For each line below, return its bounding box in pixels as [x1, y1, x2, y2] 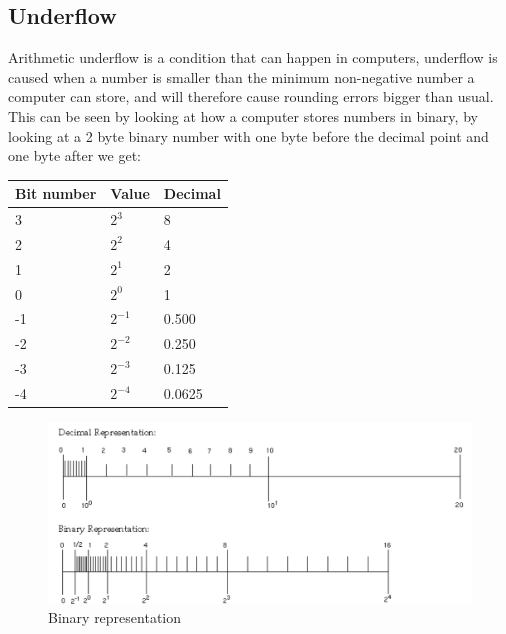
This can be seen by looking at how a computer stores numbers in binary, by [8, 105, 478, 126]
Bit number [15, 183, 97, 204]
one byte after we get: [8, 145, 142, 166]
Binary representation [48, 607, 182, 628]
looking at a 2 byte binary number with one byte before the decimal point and [8, 125, 489, 146]
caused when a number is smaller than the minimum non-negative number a [8, 66, 475, 87]
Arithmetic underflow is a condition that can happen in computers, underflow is [8, 47, 498, 68]
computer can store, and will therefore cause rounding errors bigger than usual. [8, 86, 494, 107]
